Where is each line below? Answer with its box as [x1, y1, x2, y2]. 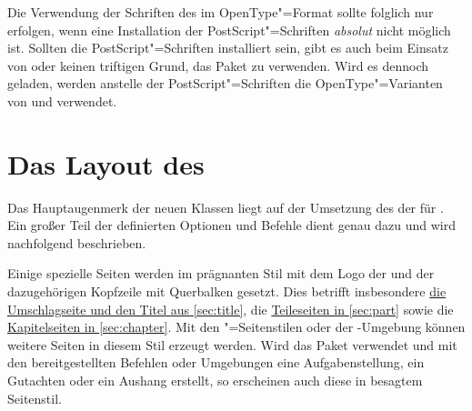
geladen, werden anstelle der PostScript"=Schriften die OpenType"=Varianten [7, 74, 443, 93]
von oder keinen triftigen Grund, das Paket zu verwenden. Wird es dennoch [7, 55, 429, 75]
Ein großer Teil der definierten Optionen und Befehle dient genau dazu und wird [7, 216, 456, 235]
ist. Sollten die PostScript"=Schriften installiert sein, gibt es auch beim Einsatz [7, 38, 448, 57]
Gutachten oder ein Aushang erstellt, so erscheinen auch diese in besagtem [7, 371, 423, 390]
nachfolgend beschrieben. [7, 233, 146, 252]
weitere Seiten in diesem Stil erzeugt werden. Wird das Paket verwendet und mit [7, 335, 457, 354]
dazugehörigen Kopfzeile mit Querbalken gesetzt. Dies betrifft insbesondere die [7, 282, 447, 301]
